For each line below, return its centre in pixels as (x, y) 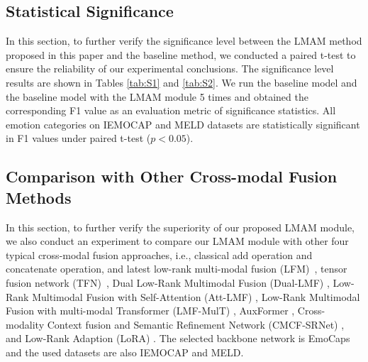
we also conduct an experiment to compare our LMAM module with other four (177, 241)
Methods (39, 197)
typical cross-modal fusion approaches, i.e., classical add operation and (159, 254)
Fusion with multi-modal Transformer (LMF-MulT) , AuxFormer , (150, 311)
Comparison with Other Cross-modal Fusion (172, 176)
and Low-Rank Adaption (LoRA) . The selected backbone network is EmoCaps (178, 338)
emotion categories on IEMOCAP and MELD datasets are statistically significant (183, 124)
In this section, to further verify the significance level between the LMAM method (184, 41)
